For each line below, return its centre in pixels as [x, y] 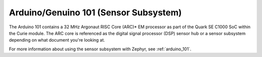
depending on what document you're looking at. [57, 40]
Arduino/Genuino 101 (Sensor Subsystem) [95, 12]
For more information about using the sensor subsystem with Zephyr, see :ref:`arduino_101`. [100, 49]
